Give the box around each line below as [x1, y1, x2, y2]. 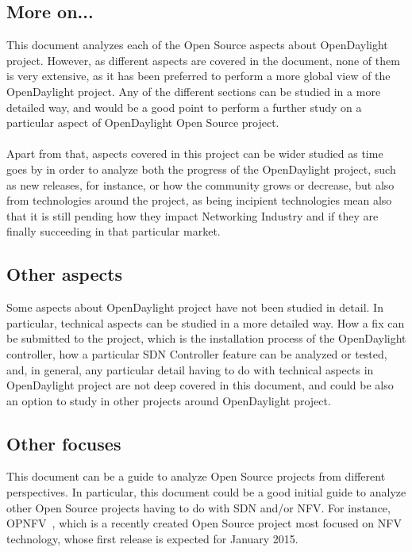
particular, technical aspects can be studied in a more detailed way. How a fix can [6, 314, 405, 331]
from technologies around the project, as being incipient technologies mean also [6, 192, 392, 209]
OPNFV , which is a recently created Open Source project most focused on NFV [6, 515, 402, 531]
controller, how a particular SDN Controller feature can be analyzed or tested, [6, 345, 387, 362]
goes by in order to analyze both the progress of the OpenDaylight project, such [6, 160, 396, 177]
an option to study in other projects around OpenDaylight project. [6, 392, 331, 408]
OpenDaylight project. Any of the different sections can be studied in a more [6, 82, 381, 99]
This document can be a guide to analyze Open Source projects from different [6, 468, 386, 485]
